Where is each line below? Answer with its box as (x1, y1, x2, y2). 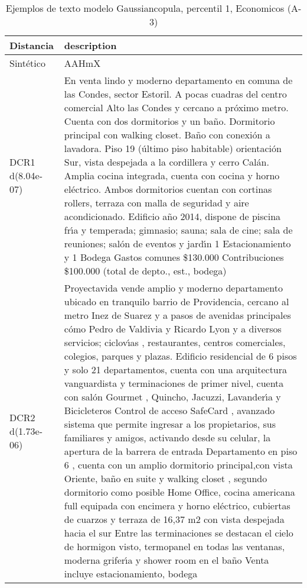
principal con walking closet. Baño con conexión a (64, 128, 270, 141)
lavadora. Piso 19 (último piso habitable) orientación (64, 141, 282, 155)
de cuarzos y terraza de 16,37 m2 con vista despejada (64, 512, 285, 526)
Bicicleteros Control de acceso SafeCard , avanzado (64, 403, 275, 417)
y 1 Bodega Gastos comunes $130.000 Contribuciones (64, 250, 284, 264)
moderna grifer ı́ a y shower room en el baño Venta (64, 553, 269, 567)
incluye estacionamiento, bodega (64, 567, 198, 580)
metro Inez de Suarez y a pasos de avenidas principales (64, 308, 291, 322)
